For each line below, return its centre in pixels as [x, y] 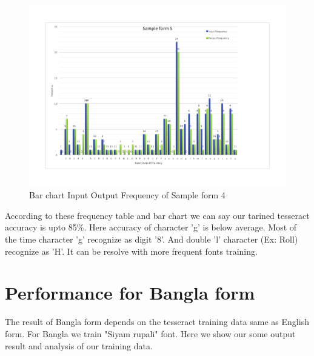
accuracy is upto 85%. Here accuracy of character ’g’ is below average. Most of [151, 227]
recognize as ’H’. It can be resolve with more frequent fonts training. [131, 251]
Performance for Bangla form [130, 293]
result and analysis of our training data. [79, 345]
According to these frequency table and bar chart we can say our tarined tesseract [157, 215]
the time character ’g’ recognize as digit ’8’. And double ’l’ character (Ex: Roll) [152, 239]
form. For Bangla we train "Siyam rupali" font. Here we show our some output [150, 333]
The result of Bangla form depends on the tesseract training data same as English [157, 322]
